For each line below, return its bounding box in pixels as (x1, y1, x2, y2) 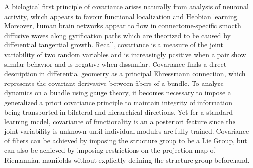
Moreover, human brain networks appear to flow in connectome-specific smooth (4, 21, 241, 31)
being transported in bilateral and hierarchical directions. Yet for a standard (4, 106, 233, 117)
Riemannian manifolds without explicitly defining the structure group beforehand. (4, 154, 250, 165)
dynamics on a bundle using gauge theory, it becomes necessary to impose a (4, 87, 231, 98)
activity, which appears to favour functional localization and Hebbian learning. (4, 11, 239, 21)
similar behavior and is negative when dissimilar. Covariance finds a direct (4, 59, 227, 69)
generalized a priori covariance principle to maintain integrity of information (4, 97, 232, 107)
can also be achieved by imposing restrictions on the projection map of (4, 145, 215, 155)
